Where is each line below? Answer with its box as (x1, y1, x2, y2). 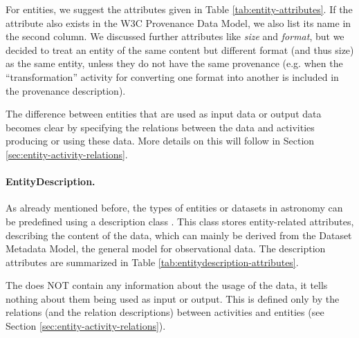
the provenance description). (6, 83, 126, 97)
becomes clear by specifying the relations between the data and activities (6, 120, 315, 134)
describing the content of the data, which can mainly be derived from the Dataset (6, 227, 352, 242)
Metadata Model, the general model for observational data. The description (6, 241, 326, 256)
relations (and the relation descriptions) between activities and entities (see (6, 305, 324, 319)
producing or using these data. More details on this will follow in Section (6, 133, 315, 148)
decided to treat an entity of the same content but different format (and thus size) (6, 42, 354, 57)
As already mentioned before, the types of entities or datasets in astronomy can (6, 200, 343, 215)
